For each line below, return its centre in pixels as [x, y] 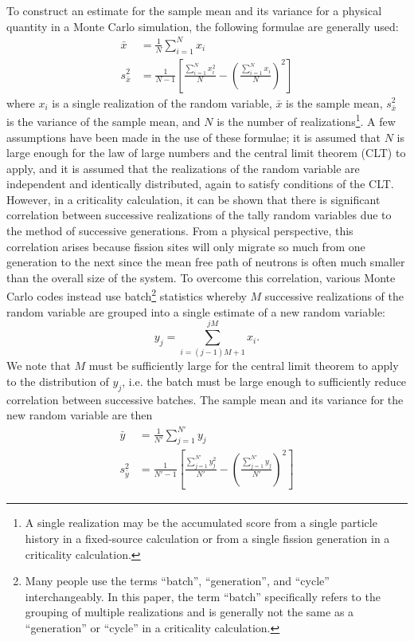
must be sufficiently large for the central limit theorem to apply [244, 366]
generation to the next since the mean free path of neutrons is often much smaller [206, 262]
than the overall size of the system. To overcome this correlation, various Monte [201, 277]
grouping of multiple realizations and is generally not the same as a [189, 612]
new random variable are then [80, 415]
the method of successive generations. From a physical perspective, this [180, 231]
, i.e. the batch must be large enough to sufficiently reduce [264, 381]
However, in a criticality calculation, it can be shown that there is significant [193, 199]
